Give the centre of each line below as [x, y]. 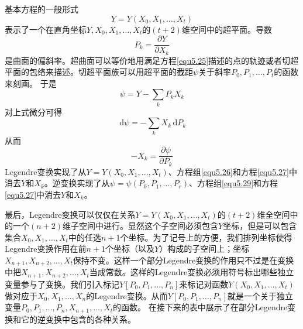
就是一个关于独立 [260, 295]
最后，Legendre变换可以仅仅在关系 [70, 214]
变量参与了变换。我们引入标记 [62, 284]
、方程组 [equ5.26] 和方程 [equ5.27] [228, 171]
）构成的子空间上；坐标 [204, 249]
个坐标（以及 [130, 249]
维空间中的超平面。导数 [227, 29]
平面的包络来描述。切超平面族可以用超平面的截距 [99, 72]
